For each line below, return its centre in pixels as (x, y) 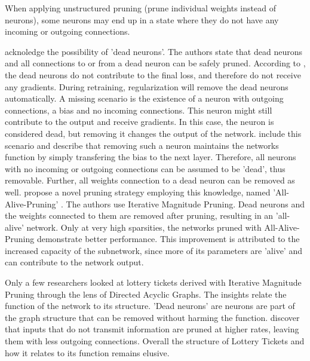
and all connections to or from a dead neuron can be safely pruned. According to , (155, 63)
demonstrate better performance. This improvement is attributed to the (168, 239)
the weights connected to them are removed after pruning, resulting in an (139, 215)
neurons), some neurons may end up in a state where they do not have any (142, 19)
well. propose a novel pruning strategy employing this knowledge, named (138, 192)
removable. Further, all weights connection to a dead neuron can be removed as (150, 180)
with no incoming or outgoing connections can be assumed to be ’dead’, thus (145, 168)
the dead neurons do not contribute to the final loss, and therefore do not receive (153, 74)
